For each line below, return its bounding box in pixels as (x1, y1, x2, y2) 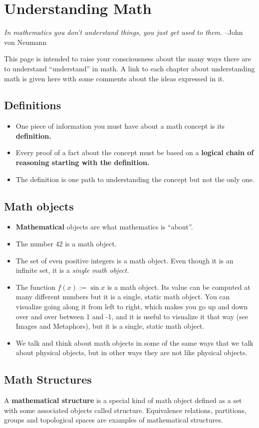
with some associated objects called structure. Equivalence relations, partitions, (4, 405, 247, 415)
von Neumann (4, 36, 47, 47)
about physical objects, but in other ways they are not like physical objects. (15, 347, 248, 358)
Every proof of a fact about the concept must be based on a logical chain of (15, 147, 254, 158)
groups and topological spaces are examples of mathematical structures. (4, 415, 223, 425)
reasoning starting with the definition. (15, 157, 150, 168)
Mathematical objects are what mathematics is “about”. (15, 221, 193, 232)
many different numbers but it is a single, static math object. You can (15, 291, 230, 302)
